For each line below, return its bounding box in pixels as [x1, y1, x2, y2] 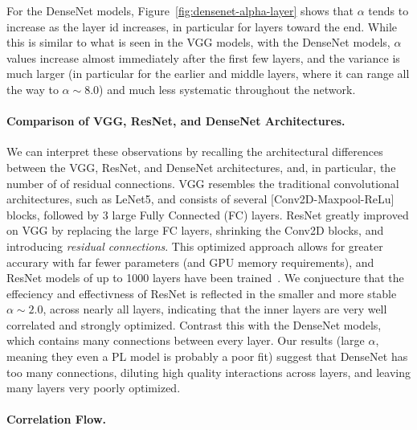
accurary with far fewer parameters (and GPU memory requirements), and [6, 253, 374, 270]
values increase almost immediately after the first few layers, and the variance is [6, 49, 400, 66]
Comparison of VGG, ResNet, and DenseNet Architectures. [6, 113, 345, 129]
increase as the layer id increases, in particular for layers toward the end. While [6, 18, 398, 35]
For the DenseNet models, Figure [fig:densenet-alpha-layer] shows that [6, 2, 354, 18]
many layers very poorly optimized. [6, 379, 181, 396]
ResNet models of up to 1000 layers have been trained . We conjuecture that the [6, 269, 404, 286]
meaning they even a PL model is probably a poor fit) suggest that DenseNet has [6, 348, 408, 365]
